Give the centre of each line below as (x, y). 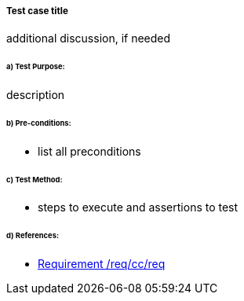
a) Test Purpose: (36, 67)
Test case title (37, 11)
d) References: (33, 236)
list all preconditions (89, 151)
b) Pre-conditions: (39, 123)
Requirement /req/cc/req (102, 264)
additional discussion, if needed (89, 39)
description (36, 95)
